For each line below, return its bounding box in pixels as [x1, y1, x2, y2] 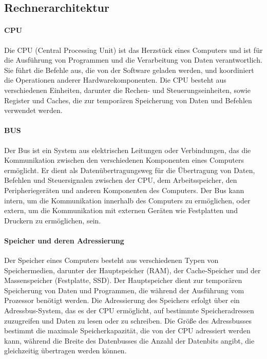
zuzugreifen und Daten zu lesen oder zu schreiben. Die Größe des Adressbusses [4, 315, 252, 326]
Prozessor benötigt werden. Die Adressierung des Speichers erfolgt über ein [4, 295, 240, 306]
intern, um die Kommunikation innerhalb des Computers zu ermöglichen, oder [4, 195, 251, 205]
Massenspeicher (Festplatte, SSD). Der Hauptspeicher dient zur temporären [4, 275, 242, 286]
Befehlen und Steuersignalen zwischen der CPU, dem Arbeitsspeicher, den [4, 175, 237, 185]
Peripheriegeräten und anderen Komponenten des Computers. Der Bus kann [4, 184, 244, 195]
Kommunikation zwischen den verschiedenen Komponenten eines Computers [4, 155, 244, 165]
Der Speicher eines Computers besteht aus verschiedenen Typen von [4, 255, 219, 266]
